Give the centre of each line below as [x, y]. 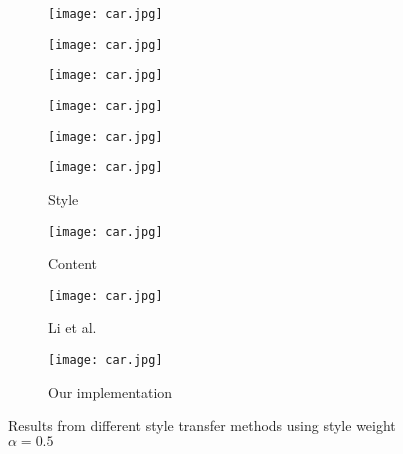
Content [72, 263]
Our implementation [110, 391]
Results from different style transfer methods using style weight [202, 425]
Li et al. [72, 327]
